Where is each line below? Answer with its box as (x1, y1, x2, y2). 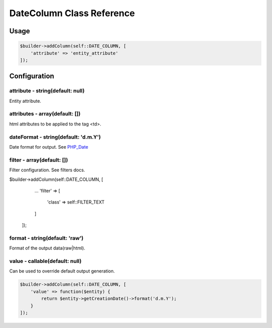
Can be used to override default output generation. (9, 268, 115, 274)
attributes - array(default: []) (9, 110, 81, 117)
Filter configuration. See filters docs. (9, 167, 85, 173)
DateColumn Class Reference (9, 8, 135, 19)
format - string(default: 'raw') (9, 234, 84, 241)
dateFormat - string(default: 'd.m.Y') (9, 134, 101, 141)
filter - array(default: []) (9, 156, 68, 163)
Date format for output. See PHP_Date (9, 144, 88, 150)
